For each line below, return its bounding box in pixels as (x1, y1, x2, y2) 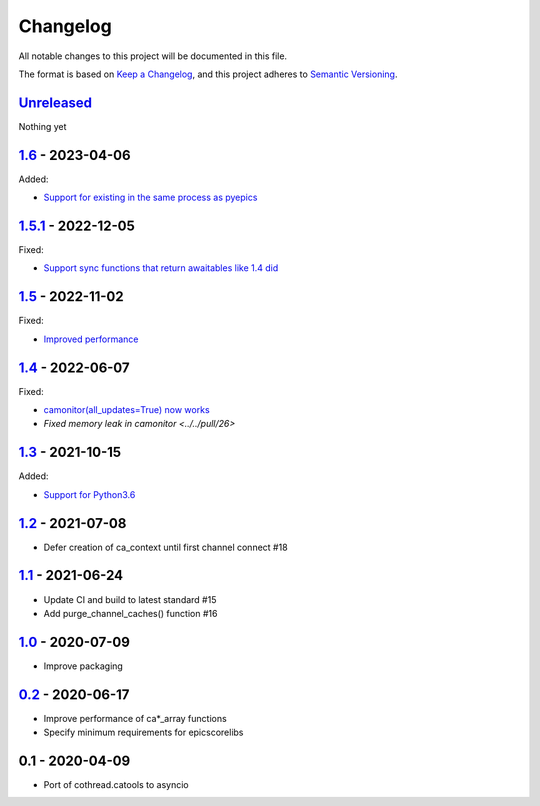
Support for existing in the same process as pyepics (43, 191, 258, 204)
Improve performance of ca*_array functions (43, 712, 227, 724)
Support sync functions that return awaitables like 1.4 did (43, 262, 279, 274)
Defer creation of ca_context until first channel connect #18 (43, 541, 289, 553)
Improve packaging (43, 660, 124, 672)
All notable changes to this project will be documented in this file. (18, 50, 288, 62)
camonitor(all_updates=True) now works (43, 404, 210, 416)
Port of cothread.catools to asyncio (43, 779, 189, 791)
